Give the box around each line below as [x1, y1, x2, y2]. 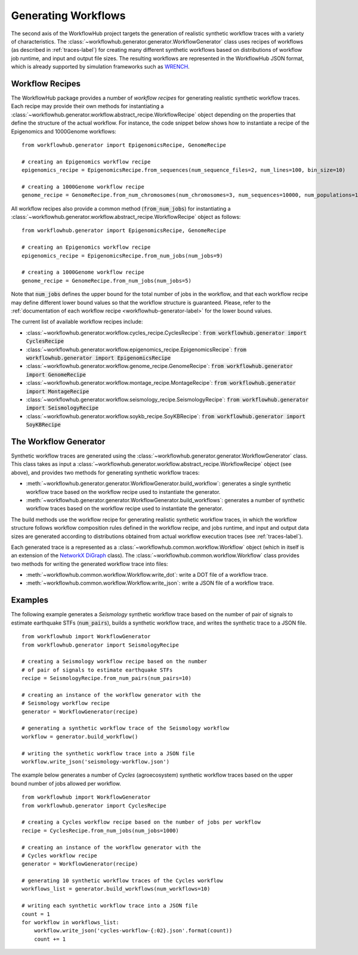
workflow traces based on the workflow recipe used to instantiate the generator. [26, 505, 224, 512]
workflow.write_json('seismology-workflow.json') [21, 758, 170, 765]
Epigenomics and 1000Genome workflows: [11, 128, 116, 135]
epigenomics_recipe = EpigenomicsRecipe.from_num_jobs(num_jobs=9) [21, 252, 223, 259]
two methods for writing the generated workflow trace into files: [11, 560, 168, 567]
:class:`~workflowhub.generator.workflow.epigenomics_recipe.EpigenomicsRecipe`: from [26, 346, 247, 353]
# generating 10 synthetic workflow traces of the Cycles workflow [21, 877, 223, 884]
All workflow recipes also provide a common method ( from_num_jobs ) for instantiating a [11, 205, 231, 212]
